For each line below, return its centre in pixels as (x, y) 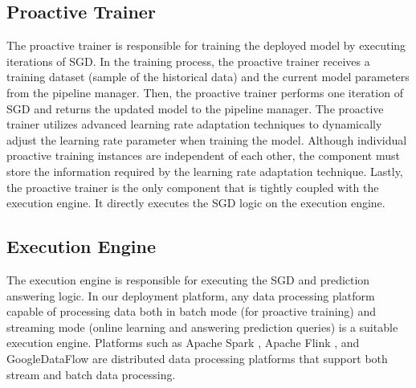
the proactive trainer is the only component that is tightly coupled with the (193, 187)
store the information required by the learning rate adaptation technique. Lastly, (205, 171)
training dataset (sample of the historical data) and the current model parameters (208, 77)
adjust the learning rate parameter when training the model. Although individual (207, 139)
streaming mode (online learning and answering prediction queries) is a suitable (202, 327)
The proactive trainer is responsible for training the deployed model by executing (206, 45)
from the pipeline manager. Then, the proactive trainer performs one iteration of (205, 92)
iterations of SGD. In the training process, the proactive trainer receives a (188, 61)
